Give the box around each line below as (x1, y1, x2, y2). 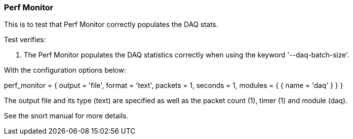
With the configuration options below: (4, 66, 126, 75)
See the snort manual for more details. (4, 111, 128, 120)
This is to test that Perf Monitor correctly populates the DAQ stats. (4, 20, 218, 29)
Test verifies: (4, 35, 46, 44)
